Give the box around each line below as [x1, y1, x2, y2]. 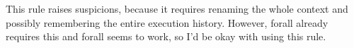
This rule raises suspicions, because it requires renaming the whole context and [6, 1, 348, 16]
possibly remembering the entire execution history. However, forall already [6, 15, 329, 30]
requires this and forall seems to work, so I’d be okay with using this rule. [6, 29, 326, 44]
